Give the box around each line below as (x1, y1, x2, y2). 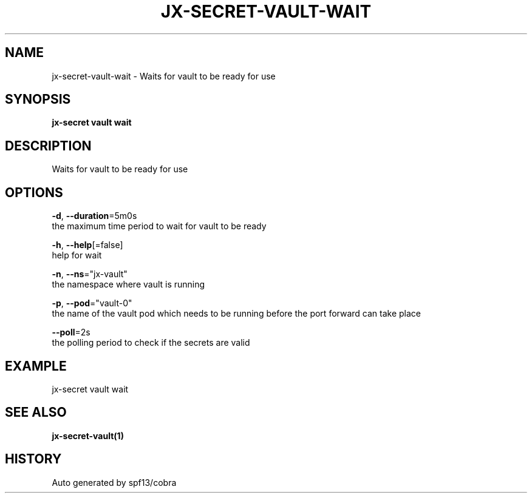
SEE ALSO (5, 405, 67, 420)
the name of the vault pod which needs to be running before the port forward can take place (52, 308, 421, 319)
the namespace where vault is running (52, 279, 205, 290)
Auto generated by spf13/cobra (52, 477, 177, 488)
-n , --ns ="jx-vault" (52, 269, 128, 280)
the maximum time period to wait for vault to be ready (52, 221, 267, 232)
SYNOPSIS (5, 92, 71, 107)
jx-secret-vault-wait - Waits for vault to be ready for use (52, 70, 276, 81)
